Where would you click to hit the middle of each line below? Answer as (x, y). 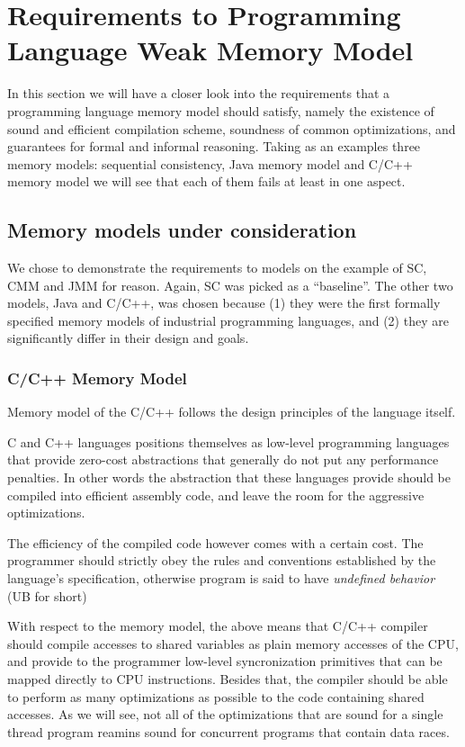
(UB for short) (47, 595)
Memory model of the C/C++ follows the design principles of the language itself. (232, 412)
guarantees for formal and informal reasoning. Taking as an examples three (214, 146)
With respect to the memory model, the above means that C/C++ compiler (218, 626)
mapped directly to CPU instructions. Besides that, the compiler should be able (228, 678)
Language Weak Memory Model (210, 50)
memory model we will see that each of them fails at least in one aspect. (206, 181)
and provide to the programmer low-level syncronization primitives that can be (225, 661)
